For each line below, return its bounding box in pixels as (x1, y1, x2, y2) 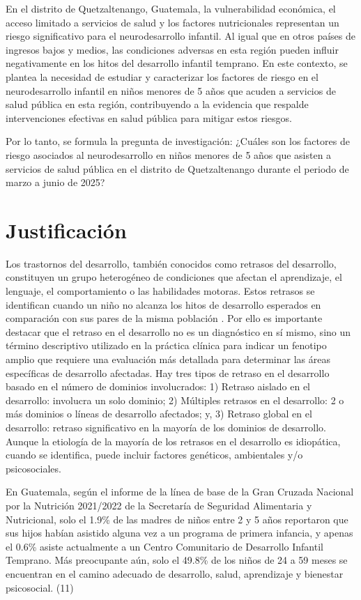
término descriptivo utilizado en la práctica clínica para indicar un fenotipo (6, 338, 327, 353)
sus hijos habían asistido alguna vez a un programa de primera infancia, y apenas (6, 525, 353, 540)
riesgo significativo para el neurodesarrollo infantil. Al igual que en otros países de (6, 29, 355, 43)
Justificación (6, 215, 127, 244)
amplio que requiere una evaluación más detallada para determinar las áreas (6, 352, 330, 366)
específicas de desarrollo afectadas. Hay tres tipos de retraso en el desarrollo (6, 365, 330, 380)
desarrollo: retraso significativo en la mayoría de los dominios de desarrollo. (6, 420, 327, 434)
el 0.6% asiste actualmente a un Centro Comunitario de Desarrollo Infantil (6, 539, 323, 553)
